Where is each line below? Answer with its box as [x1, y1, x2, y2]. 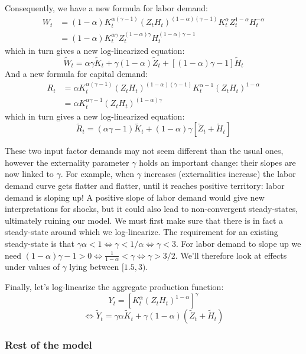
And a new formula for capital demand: [5, 67, 148, 79]
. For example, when [60, 168, 135, 180]
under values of [5, 260, 60, 273]
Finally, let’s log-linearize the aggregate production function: [5, 281, 224, 293]
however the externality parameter [5, 156, 129, 168]
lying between [69, 260, 119, 273]
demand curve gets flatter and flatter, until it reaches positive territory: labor [5, 179, 285, 192]
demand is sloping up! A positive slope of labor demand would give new [5, 191, 265, 203]
